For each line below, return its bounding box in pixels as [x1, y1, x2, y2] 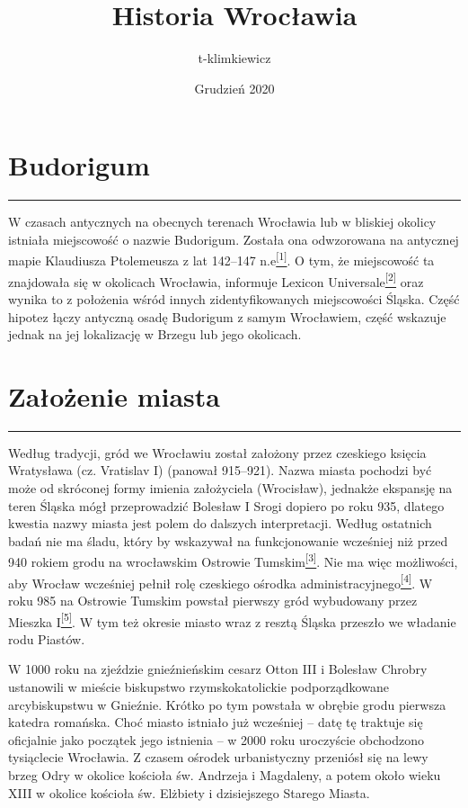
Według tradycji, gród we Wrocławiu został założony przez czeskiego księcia [8, 443, 427, 462]
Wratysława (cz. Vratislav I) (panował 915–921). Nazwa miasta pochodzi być [8, 461, 432, 480]
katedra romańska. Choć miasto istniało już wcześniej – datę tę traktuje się [8, 713, 423, 732]
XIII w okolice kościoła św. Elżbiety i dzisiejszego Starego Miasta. [8, 783, 370, 802]
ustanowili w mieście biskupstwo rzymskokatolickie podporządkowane [8, 677, 389, 696]
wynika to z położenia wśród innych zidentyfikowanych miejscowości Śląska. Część [8, 289, 460, 308]
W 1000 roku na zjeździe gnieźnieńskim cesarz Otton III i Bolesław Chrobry [8, 660, 428, 678]
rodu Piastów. [8, 629, 85, 648]
